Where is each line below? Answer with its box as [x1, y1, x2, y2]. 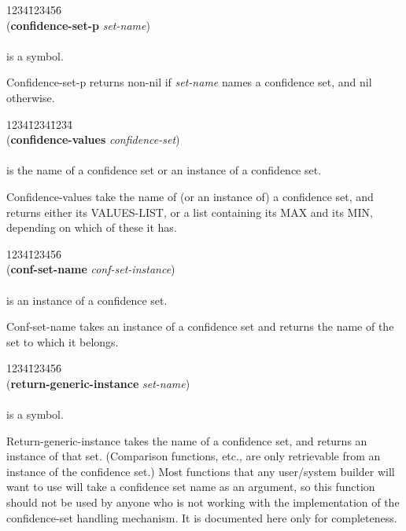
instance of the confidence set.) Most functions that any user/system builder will [6, 463, 395, 479]
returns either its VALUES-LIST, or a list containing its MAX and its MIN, [6, 203, 373, 220]
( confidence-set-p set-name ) [6, 16, 150, 33]
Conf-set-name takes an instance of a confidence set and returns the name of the [6, 318, 394, 335]
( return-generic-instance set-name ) [6, 375, 190, 391]
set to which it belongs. [6, 333, 119, 350]
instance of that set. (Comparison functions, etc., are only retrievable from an [6, 448, 381, 464]
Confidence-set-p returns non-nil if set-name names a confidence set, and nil [6, 74, 372, 90]
